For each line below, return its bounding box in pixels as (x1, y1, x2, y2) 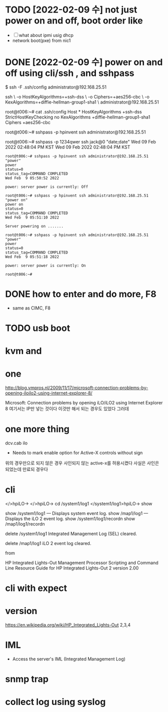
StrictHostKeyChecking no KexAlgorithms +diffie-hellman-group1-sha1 (5, 114, 150, 120)
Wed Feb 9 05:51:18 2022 (5, 254, 59, 259)
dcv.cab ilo (5, 440, 28, 446)
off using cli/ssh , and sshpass (5, 67, 134, 79)
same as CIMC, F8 (12, 305, 51, 311)
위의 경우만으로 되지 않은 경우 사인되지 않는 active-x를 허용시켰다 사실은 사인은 (5, 460, 159, 466)
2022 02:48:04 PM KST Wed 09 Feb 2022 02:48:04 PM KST (5, 144, 130, 150)
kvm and (5, 345, 42, 357)
